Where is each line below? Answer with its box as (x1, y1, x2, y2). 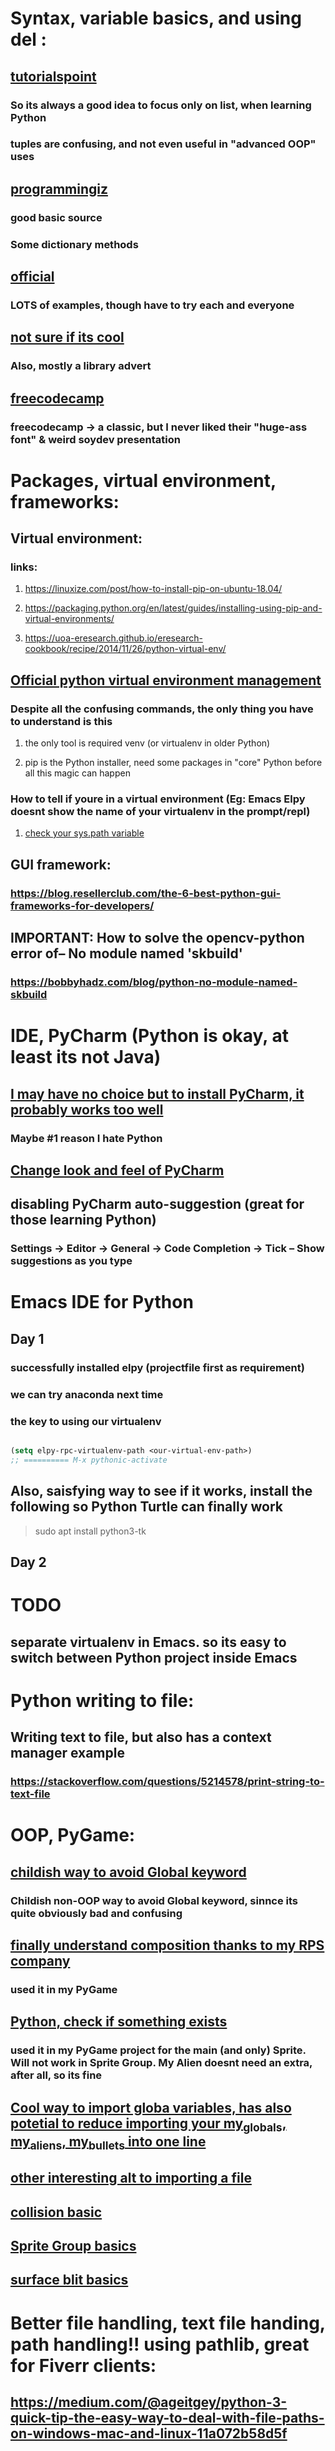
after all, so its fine (10, 2068, 103, 2082)
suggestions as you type (10, 1254, 133, 1268)
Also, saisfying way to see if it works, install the (10, 1483, 313, 1500)
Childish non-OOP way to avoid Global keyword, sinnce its (10, 1893, 299, 1907)
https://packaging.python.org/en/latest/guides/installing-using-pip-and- (24, 602, 323, 614)
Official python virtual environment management (10, 672, 322, 689)
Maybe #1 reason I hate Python (10, 1131, 163, 1145)
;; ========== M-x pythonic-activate (10, 1455, 168, 1465)
